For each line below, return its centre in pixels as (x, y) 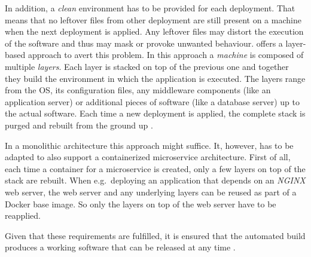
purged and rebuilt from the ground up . (79, 125)
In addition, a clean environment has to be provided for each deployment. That (150, 8)
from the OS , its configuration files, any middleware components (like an (138, 90)
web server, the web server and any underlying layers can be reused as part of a (151, 192)
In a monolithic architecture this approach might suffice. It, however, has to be (149, 145)
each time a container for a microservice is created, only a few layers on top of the (155, 168)
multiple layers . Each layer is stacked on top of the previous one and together (147, 66)
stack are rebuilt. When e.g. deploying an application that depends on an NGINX (155, 180)
